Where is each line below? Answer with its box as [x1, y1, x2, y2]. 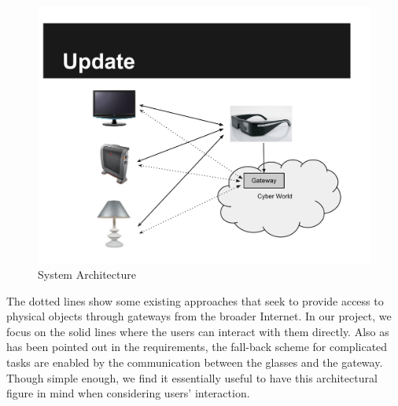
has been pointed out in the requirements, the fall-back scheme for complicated [6, 338, 388, 355]
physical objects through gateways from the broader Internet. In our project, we [6, 308, 392, 324]
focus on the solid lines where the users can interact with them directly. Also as [6, 323, 389, 339]
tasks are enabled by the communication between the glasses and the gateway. [6, 354, 383, 371]
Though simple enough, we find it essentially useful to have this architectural [6, 369, 378, 386]
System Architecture [38, 266, 136, 283]
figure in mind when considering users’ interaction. [6, 385, 250, 401]
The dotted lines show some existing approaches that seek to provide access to [6, 292, 384, 309]
